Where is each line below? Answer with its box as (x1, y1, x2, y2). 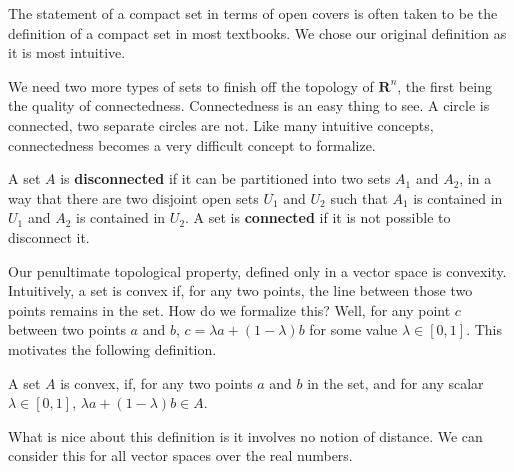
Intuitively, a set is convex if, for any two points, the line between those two (8, 280, 473, 301)
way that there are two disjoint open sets (8, 187, 259, 208)
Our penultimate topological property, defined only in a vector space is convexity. (8, 260, 507, 281)
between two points (8, 319, 126, 340)
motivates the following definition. (8, 338, 217, 359)
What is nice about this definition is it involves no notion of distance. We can (8, 425, 483, 446)
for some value (309, 319, 398, 340)
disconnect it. (8, 226, 90, 247)
